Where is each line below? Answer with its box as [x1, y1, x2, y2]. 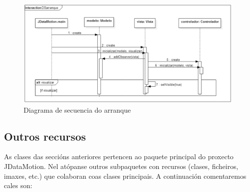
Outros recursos [4, 128, 86, 144]
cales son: [4, 180, 32, 191]
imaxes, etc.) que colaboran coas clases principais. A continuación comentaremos [4, 170, 247, 181]
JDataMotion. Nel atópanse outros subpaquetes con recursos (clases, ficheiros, [4, 161, 238, 171]
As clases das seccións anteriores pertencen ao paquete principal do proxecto [4, 151, 234, 162]
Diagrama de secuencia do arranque [24, 104, 131, 115]
